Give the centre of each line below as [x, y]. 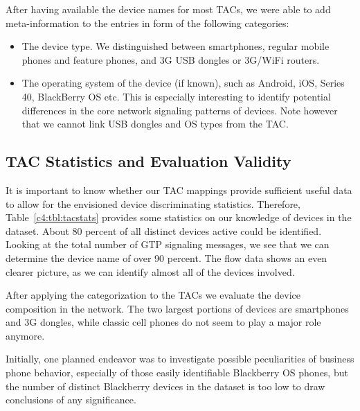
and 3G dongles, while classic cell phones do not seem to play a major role [163, 322]
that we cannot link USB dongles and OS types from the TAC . [155, 124]
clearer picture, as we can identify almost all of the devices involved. [150, 271]
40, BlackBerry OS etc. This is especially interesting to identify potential [176, 96]
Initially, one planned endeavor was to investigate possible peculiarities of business [180, 359]
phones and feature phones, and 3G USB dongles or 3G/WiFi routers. [171, 59]
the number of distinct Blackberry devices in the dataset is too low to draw [165, 386]
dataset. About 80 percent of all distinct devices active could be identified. [164, 230]
